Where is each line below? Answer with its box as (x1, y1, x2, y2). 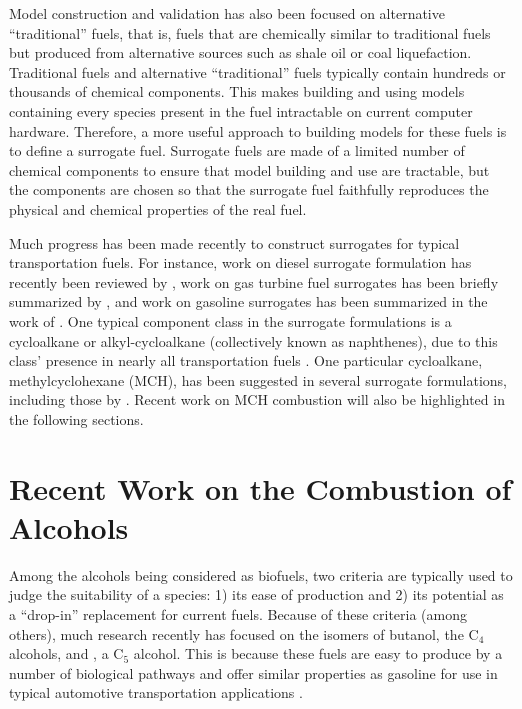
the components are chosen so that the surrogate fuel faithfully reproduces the (9, 179, 489, 200)
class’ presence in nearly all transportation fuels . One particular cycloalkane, (9, 350, 483, 371)
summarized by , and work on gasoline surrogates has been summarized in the (9, 291, 488, 312)
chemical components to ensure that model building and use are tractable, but (9, 159, 490, 180)
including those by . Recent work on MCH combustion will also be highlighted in (9, 389, 505, 410)
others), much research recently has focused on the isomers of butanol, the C (9, 623, 479, 644)
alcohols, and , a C (9, 643, 124, 664)
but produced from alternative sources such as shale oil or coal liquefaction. (9, 42, 472, 63)
